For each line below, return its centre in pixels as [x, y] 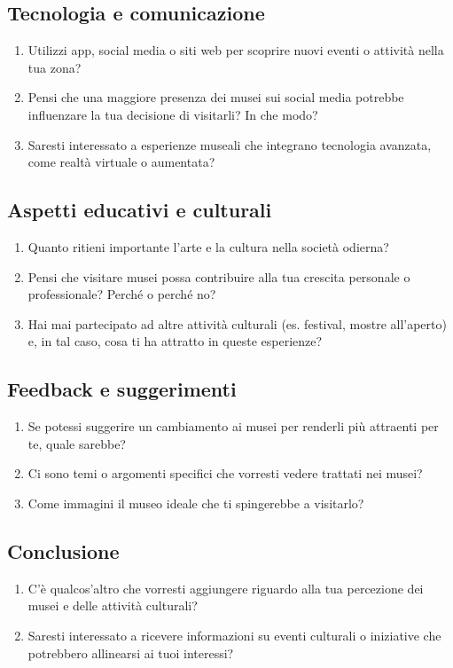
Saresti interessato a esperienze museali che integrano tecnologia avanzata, [230, 144]
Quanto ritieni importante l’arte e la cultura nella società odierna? [208, 246]
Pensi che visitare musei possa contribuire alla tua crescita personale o [219, 276]
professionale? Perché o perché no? [122, 294]
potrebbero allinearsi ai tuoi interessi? [131, 652]
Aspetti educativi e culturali [140, 210]
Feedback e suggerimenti [122, 389]
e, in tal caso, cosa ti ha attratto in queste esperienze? [175, 341]
